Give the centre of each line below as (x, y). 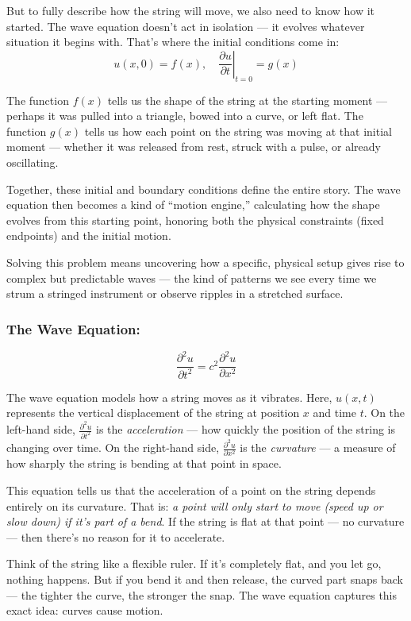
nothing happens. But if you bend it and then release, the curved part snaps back (205, 579)
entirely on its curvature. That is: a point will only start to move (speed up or (195, 505)
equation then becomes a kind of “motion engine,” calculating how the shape (193, 204)
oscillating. (33, 162)
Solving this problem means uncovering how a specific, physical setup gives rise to (205, 262)
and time (334, 413)
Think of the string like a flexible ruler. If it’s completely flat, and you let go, (194, 563)
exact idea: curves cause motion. (85, 610)
